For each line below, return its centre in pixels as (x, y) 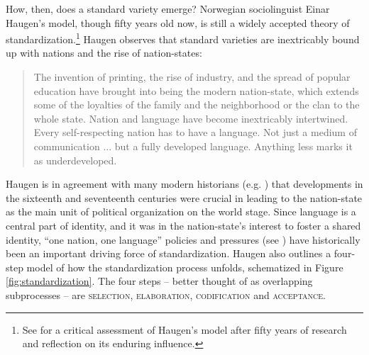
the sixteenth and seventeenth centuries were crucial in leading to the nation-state (184, 197)
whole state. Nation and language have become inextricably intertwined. (191, 118)
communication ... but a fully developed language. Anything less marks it (193, 146)
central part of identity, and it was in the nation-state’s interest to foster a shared (183, 225)
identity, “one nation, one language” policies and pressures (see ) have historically (183, 239)
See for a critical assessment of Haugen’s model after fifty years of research (184, 329)
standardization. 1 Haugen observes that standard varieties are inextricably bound (183, 38)
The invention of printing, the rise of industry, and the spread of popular (192, 77)
